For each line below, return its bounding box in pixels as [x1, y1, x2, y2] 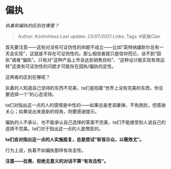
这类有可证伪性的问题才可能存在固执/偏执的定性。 [12, 63, 116, 69]
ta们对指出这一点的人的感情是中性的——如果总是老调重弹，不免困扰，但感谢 [5, 102, 166, 108]
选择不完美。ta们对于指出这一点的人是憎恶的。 [5, 125, 104, 131]
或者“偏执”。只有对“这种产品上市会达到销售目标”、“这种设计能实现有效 [12, 57, 160, 63]
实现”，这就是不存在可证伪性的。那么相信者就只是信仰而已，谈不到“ [14, 50, 157, 57]
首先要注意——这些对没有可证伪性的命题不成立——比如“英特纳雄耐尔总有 [5, 44, 160, 50]
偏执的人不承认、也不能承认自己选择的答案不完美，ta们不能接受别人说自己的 [5, 119, 166, 125]
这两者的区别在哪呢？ [5, 74, 50, 80]
